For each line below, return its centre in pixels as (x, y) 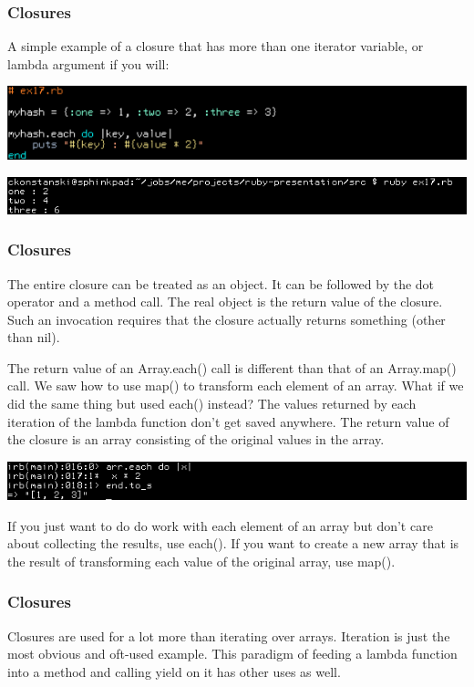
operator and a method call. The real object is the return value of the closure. (225, 302)
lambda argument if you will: (88, 63)
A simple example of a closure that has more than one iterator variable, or (216, 46)
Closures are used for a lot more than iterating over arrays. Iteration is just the (229, 635)
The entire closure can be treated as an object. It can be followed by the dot (221, 283)
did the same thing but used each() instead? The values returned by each (212, 404)
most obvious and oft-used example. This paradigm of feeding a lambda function (232, 654)
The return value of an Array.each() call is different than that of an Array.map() (232, 367)
